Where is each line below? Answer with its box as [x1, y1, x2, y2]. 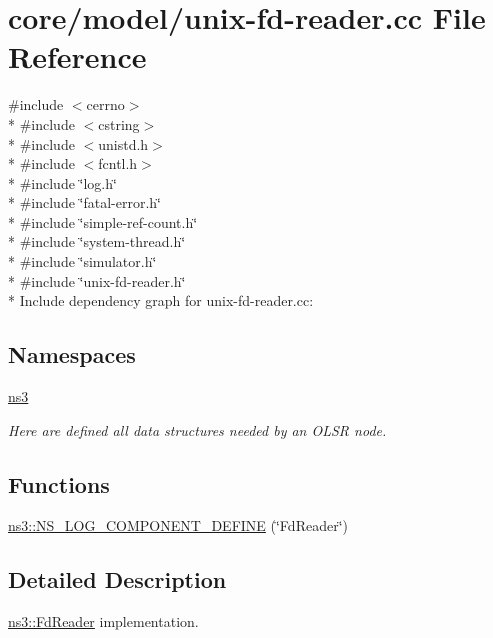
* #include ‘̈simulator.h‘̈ [8, 251, 157, 272]
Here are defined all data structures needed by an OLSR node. [8, 419, 387, 440]
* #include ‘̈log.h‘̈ [8, 172, 117, 193]
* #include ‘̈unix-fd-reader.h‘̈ [8, 270, 186, 291]
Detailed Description [8, 564, 227, 595]
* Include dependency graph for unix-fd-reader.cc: [8, 290, 314, 311]
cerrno [86, 94, 125, 115]
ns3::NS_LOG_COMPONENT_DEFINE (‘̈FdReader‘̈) [8, 515, 348, 536]
